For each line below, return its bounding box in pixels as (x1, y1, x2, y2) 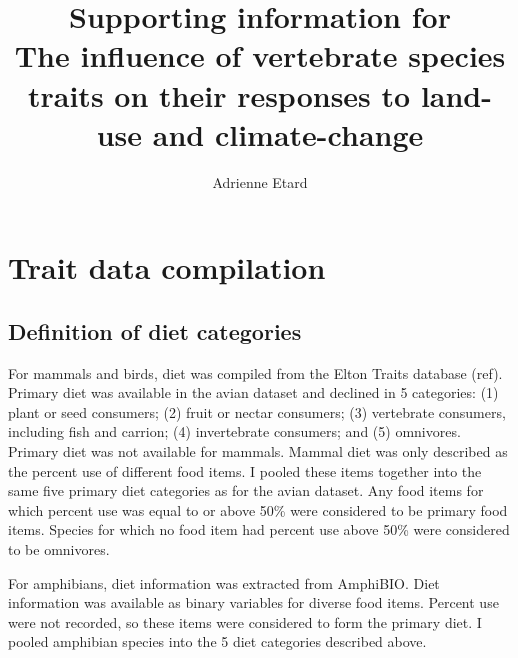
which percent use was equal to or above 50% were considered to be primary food (8, 499, 508, 520)
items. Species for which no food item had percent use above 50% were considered (8, 519, 510, 540)
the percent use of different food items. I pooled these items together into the (8, 460, 482, 481)
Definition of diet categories (8, 315, 302, 346)
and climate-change (152, 113, 424, 154)
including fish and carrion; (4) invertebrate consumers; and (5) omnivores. (8, 421, 461, 442)
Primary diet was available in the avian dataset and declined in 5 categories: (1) (8, 382, 499, 403)
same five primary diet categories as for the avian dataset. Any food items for (8, 480, 484, 501)
